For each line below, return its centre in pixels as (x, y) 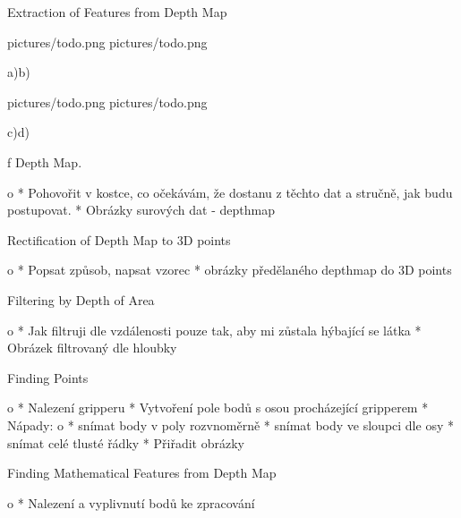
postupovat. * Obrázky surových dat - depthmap (141, 210)
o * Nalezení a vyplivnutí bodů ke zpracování (131, 502)
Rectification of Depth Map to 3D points (119, 239)
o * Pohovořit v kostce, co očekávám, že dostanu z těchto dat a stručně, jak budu (230, 192)
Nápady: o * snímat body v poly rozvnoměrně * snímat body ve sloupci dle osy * (230, 425)
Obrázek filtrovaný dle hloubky (92, 348)
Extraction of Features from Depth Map (117, 12)
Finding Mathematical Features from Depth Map (142, 473)
